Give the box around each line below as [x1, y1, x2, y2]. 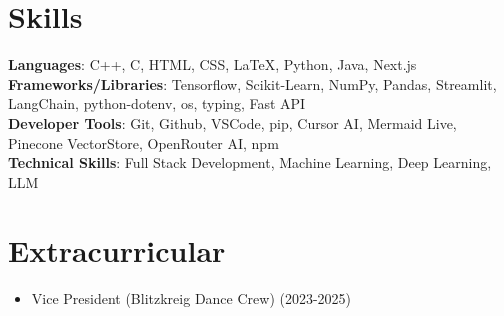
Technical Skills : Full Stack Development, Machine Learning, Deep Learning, [8, 152, 492, 173]
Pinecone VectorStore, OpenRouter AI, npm [8, 132, 279, 153]
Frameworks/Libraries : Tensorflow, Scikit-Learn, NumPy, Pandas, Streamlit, [8, 73, 497, 94]
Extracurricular [8, 230, 226, 271]
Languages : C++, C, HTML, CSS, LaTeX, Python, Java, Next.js [8, 54, 417, 75]
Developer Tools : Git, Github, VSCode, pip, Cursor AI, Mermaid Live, [8, 112, 457, 133]
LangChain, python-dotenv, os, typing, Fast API [8, 93, 306, 114]
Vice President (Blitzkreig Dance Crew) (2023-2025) [31, 288, 352, 309]
